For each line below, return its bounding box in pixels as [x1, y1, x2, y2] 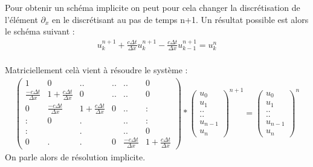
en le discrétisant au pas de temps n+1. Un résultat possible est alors [51, 13, 309, 25]
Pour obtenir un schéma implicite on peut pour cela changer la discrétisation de [5, 1, 300, 13]
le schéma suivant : [5, 25, 75, 38]
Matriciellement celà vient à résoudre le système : [5, 64, 188, 76]
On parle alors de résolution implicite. [5, 150, 146, 163]
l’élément [5, 13, 38, 25]
